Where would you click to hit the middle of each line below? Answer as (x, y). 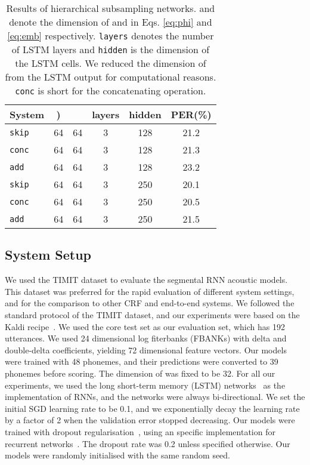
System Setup (48, 255)
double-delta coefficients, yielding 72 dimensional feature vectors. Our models (146, 349)
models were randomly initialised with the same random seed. (118, 455)
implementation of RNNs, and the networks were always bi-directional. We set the (155, 397)
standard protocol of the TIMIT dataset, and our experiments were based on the (152, 314)
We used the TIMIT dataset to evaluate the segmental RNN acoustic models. (146, 280)
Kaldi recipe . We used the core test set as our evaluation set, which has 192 (145, 326)
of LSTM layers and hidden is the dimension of (111, 49)
